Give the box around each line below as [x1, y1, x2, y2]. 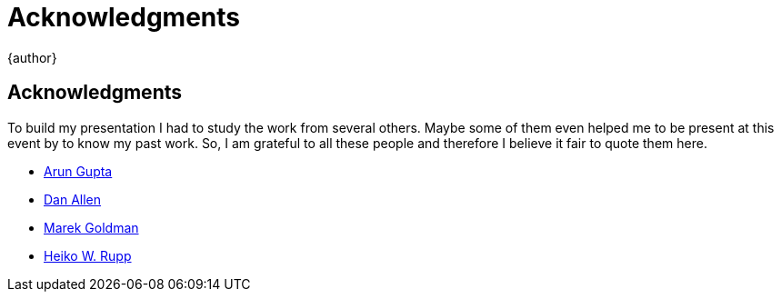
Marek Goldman [44, 219, 139, 235]
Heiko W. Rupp [44, 247, 132, 264]
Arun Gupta [44, 163, 113, 179]
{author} [7, 49, 57, 65]
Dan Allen [44, 191, 102, 207]
